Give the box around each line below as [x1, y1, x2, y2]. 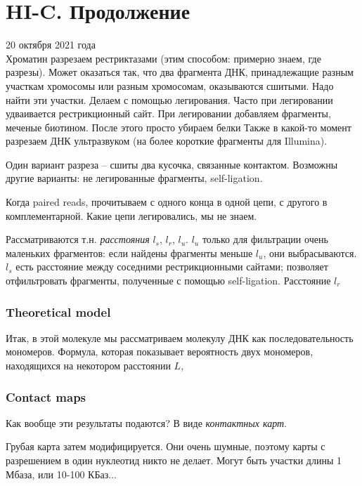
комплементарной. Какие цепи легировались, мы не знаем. [6, 208, 257, 223]
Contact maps [6, 388, 86, 405]
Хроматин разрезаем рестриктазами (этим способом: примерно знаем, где [6, 51, 321, 65]
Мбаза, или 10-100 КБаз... [6, 466, 117, 481]
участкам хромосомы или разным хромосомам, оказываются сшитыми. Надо [6, 78, 334, 93]
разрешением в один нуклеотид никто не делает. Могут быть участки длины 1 [6, 453, 342, 468]
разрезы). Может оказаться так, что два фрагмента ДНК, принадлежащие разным [6, 65, 354, 79]
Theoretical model [6, 303, 111, 320]
